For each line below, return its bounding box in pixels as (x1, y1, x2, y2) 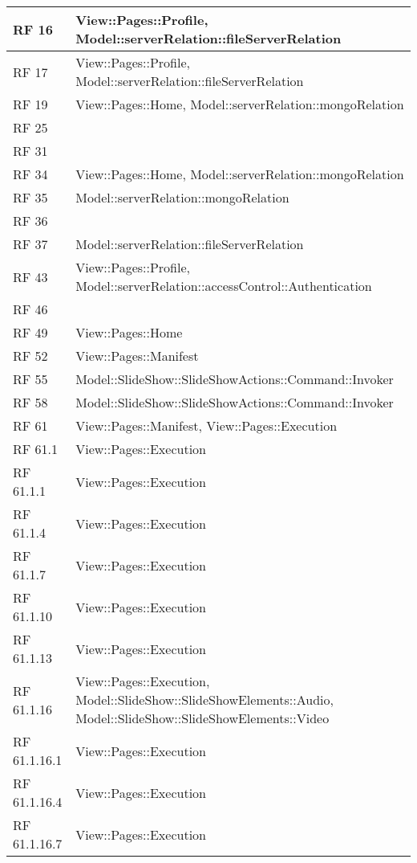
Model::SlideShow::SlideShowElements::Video (75, 709, 330, 727)
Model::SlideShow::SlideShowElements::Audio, (75, 690, 334, 709)
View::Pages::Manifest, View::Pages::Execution (75, 416, 338, 435)
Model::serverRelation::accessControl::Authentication (75, 276, 372, 295)
